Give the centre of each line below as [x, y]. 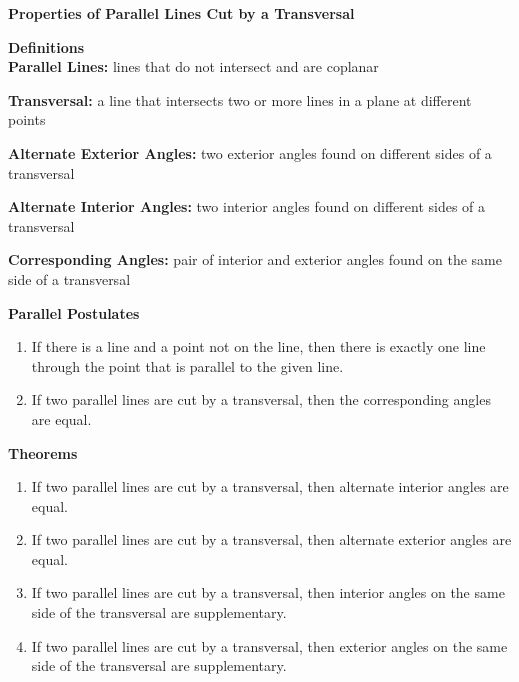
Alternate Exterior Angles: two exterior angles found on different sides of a [250, 152]
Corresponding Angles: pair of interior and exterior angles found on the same [255, 259]
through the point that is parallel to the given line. [187, 365]
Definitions [46, 46]
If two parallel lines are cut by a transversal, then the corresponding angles [261, 399]
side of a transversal [69, 278]
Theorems [43, 452]
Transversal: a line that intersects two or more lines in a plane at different [240, 99]
